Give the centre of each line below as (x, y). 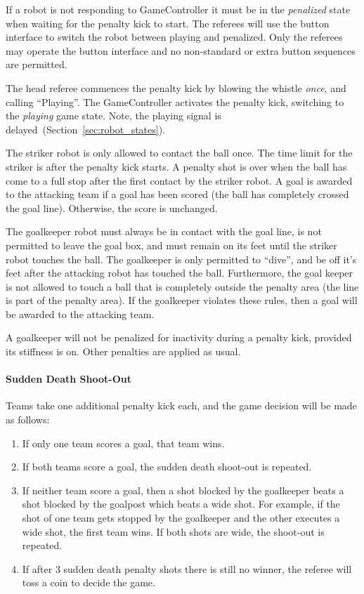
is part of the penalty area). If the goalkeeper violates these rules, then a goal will (182, 300)
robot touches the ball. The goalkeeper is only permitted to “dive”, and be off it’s (181, 259)
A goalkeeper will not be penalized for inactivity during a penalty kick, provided (179, 337)
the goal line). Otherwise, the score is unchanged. (112, 207)
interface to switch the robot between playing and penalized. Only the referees (174, 37)
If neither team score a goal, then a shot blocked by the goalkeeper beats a (183, 490)
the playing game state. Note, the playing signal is (113, 115)
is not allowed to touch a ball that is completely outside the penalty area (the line (182, 286)
